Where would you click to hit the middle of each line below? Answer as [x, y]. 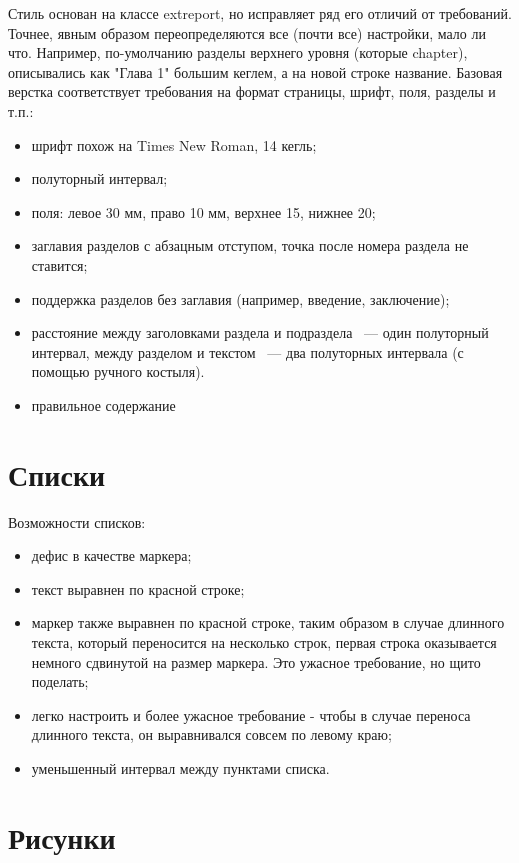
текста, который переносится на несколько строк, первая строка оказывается [264, 642]
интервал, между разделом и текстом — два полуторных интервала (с [247, 351]
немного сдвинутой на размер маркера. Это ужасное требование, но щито [256, 661]
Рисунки [62, 836]
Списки [57, 473]
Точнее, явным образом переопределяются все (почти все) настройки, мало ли [247, 32]
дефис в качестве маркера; [111, 555]
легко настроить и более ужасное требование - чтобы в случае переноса [251, 714]
